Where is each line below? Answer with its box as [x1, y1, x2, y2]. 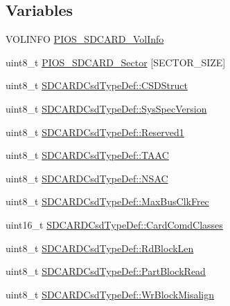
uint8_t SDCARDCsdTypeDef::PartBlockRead [6, 264, 206, 278]
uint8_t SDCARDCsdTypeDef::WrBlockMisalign [6, 287, 215, 301]
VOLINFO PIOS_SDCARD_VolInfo [6, 32, 164, 46]
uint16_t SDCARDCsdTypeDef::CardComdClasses [6, 217, 223, 231]
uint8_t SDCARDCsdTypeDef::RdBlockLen [6, 240, 194, 255]
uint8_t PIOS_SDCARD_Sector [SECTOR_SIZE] [6, 55, 226, 69]
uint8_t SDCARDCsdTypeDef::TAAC [6, 148, 169, 162]
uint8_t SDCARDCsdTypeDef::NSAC [6, 171, 168, 185]
